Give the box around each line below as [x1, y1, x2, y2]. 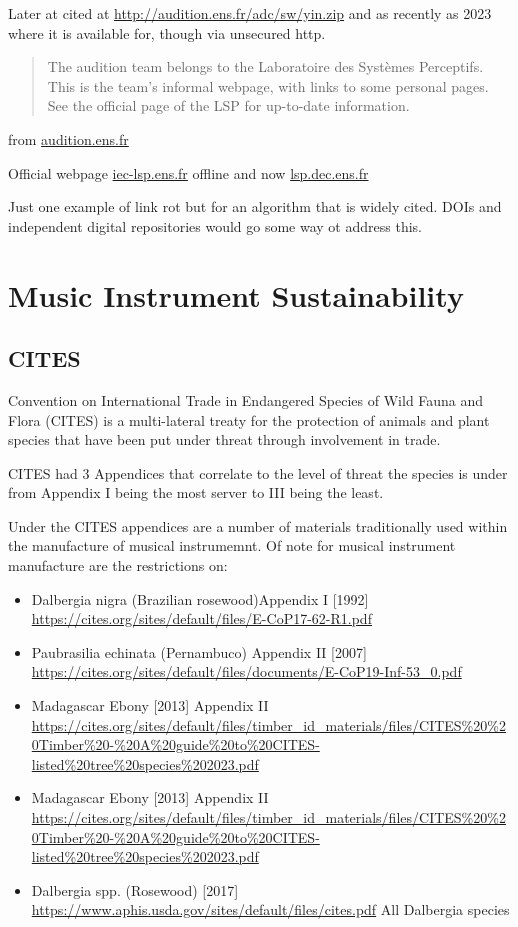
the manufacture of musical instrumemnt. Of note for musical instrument [8, 535, 456, 556]
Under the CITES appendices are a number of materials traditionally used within [8, 515, 508, 536]
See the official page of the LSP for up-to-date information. [47, 95, 410, 116]
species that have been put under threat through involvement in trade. [8, 429, 441, 450]
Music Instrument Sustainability [8, 274, 464, 315]
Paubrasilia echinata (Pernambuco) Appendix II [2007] [31, 641, 367, 662]
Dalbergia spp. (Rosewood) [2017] [31, 879, 239, 900]
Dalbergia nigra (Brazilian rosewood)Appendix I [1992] [31, 588, 369, 609]
